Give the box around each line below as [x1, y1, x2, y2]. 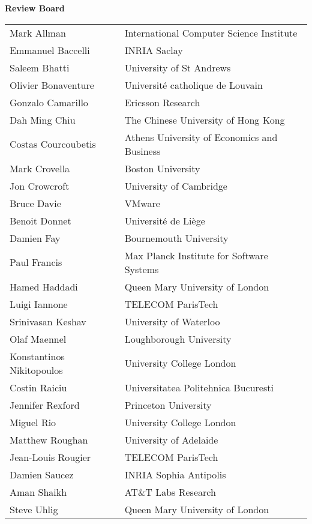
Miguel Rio [10, 415, 56, 429]
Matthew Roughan [10, 432, 88, 447]
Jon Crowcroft [10, 178, 70, 193]
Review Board [5, 2, 65, 14]
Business [124, 143, 161, 158]
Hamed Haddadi [10, 279, 78, 294]
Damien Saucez [10, 467, 74, 481]
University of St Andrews [124, 60, 231, 74]
